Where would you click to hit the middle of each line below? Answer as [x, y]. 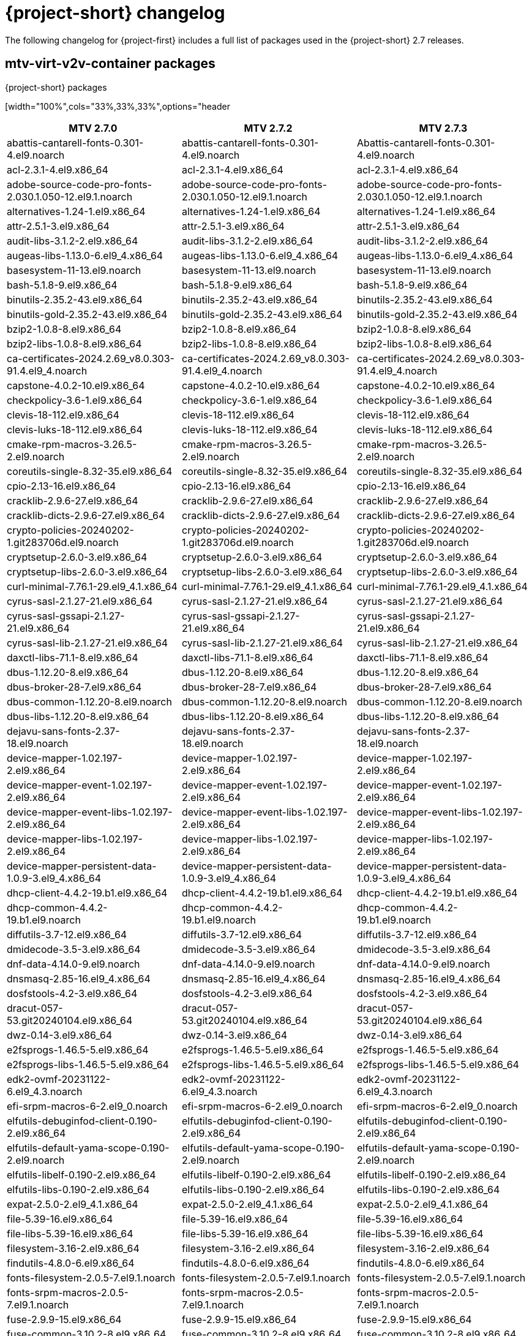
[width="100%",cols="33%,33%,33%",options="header [118, 106]
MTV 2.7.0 [93, 128]
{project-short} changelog [115, 13]
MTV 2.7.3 [443, 128]
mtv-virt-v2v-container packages [110, 64]
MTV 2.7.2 [268, 128]
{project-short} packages [56, 87]
